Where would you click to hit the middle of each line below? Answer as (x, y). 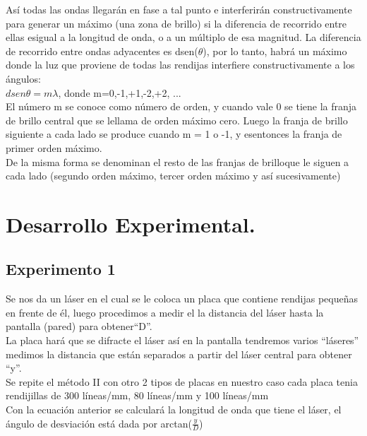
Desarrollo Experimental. (131, 224)
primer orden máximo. (54, 147)
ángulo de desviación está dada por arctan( (99, 423)
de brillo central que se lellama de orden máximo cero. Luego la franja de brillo (177, 120)
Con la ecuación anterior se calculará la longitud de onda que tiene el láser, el (174, 410)
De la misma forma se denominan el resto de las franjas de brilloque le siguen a (178, 161)
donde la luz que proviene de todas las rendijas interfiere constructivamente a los (180, 65)
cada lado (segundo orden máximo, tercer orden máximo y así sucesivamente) (173, 176)
